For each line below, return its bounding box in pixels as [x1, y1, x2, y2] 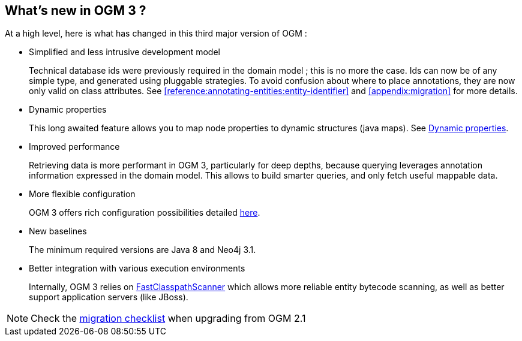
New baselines [29, 226, 87, 237]
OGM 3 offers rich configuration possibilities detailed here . [29, 207, 260, 218]
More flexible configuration [29, 189, 136, 200]
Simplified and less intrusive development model [29, 47, 220, 58]
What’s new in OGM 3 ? [5, 3, 146, 18]
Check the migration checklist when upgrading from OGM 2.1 [31, 312, 306, 325]
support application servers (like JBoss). [29, 292, 188, 303]
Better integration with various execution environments [29, 263, 245, 274]
